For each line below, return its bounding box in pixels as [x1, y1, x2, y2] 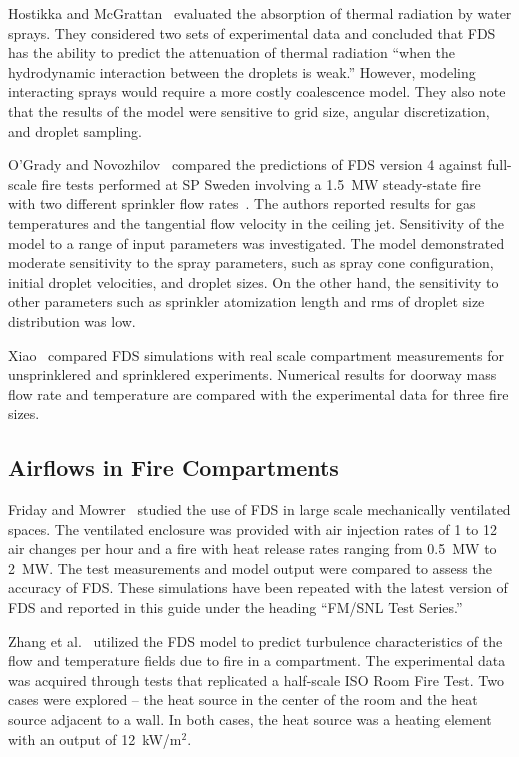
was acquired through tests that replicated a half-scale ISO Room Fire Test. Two [8, 669, 504, 690]
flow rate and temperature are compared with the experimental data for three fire [8, 383, 509, 404]
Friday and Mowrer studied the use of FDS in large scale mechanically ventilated [8, 499, 511, 520]
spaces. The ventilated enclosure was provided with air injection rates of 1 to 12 [8, 518, 497, 539]
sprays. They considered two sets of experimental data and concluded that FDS [8, 22, 496, 43]
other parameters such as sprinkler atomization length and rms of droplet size [8, 291, 485, 312]
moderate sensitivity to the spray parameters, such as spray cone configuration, [8, 252, 494, 273]
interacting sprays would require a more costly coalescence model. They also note [8, 81, 506, 102]
